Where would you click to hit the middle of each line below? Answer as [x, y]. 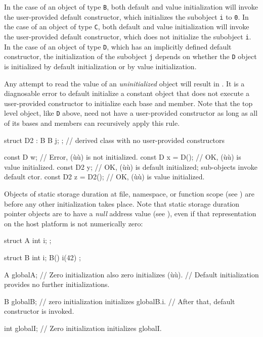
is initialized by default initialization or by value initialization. [100, 66]
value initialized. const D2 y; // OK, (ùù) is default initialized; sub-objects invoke [131, 166]
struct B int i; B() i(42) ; [42, 257]
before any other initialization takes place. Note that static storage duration [122, 203]
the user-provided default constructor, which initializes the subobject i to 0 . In [126, 16]
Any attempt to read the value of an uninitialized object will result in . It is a [124, 83]
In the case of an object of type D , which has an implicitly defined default [118, 46]
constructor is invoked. [39, 311]
